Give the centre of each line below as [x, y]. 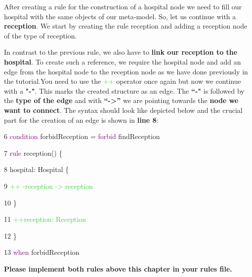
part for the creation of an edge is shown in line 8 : [81, 120]
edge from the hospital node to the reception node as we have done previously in [126, 71]
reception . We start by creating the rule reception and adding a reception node [126, 26]
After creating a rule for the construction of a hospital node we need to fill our [123, 6]
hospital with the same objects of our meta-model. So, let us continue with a [120, 16]
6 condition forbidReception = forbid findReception [82, 136]
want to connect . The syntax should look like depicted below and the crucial [123, 110]
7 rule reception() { [33, 153]
